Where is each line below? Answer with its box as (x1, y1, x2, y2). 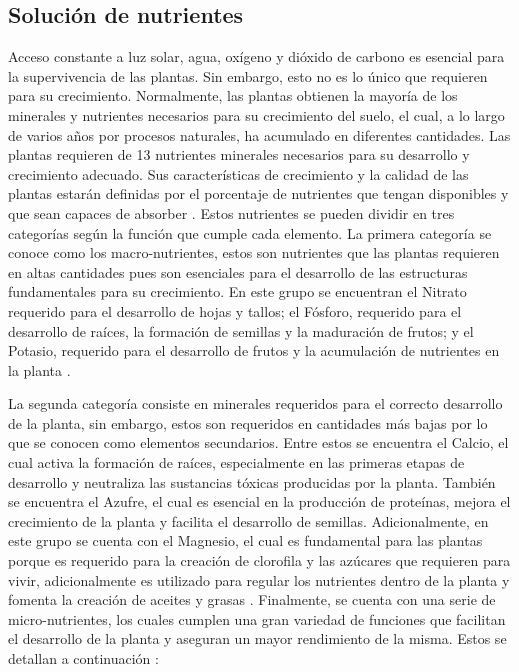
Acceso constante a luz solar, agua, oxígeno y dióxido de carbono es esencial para (8, 46, 505, 67)
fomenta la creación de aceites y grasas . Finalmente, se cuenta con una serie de (8, 589, 496, 610)
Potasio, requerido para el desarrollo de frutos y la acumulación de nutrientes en (8, 340, 500, 361)
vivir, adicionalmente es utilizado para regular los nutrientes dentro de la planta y (8, 569, 510, 590)
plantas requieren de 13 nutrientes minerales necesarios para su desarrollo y (8, 144, 470, 165)
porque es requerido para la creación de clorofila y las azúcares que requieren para (8, 550, 511, 571)
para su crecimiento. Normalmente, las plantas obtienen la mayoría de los (8, 85, 458, 106)
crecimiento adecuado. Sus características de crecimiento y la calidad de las (8, 163, 469, 184)
